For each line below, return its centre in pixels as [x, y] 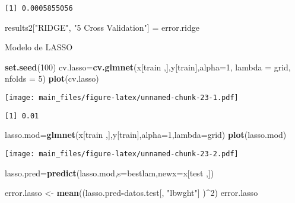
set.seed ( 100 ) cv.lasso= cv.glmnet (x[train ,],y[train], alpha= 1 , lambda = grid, [148, 67]
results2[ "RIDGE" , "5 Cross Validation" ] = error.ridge [102, 27]
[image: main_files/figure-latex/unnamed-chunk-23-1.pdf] [122, 98]
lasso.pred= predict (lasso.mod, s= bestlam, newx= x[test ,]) [110, 173]
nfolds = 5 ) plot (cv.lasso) [52, 78]
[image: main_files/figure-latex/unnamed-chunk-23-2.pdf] [122, 154]
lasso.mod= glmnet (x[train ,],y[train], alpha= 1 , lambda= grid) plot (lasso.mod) [146, 135]
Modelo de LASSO [39, 47]
